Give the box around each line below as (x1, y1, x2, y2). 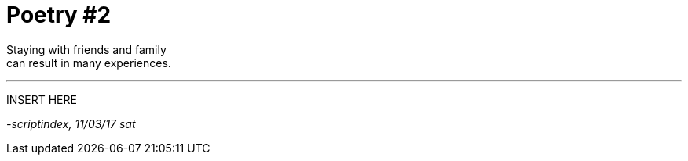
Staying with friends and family (6, 42, 167, 56)
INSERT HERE (6, 92, 77, 106)
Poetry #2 (6, 2, 112, 28)
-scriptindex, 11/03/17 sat (6, 116, 136, 131)
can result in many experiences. (6, 55, 171, 70)
